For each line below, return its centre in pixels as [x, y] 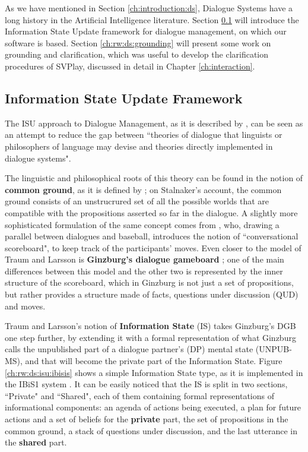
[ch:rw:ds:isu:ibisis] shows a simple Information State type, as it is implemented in [154, 372]
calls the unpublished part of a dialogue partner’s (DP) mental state [129, 349]
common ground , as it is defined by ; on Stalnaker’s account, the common [143, 189]
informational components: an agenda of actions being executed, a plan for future [153, 407]
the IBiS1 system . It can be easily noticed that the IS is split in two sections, [146, 384]
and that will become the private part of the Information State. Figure [154, 361]
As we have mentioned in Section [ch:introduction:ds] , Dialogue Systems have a [149, 8]
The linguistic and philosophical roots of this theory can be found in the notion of [154, 178]
